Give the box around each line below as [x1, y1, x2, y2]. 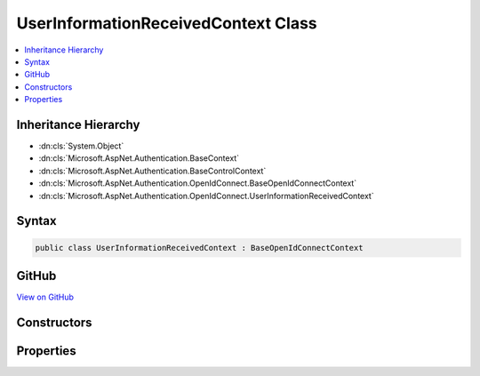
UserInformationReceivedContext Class [16, 13, 317, 33]
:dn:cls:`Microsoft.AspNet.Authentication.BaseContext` [38, 153, 240, 164]
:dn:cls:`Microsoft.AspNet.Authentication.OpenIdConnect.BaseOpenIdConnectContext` [38, 178, 357, 188]
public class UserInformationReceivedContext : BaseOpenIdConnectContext [35, 243, 364, 252]
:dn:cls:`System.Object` [38, 140, 124, 151]
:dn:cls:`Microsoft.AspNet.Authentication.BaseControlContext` [38, 165, 267, 176]
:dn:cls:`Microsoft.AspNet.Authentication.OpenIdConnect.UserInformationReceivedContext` [38, 190, 374, 201]
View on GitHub [16, 292, 75, 302]
